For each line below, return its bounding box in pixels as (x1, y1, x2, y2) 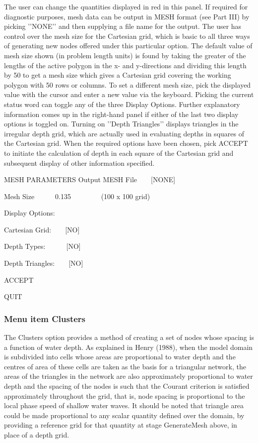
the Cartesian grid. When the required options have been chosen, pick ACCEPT (4, 138, 248, 148)
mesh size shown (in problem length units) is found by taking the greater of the (4, 50, 246, 60)
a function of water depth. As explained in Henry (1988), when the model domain (4, 341, 253, 352)
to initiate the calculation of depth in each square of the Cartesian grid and (4, 147, 234, 158)
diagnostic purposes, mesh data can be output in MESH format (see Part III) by (4, 11, 250, 21)
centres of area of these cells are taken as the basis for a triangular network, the (4, 361, 246, 371)
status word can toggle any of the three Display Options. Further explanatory (4, 99, 240, 109)
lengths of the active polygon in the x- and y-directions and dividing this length (4, 60, 247, 70)
